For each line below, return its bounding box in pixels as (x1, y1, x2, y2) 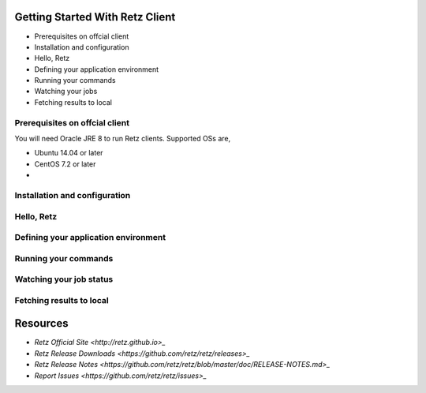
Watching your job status (14, 274, 114, 285)
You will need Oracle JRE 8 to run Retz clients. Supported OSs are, (14, 134, 231, 143)
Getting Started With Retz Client (14, 10, 176, 24)
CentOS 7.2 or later (34, 159, 96, 169)
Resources (14, 316, 69, 331)
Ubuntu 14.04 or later (34, 148, 103, 158)
